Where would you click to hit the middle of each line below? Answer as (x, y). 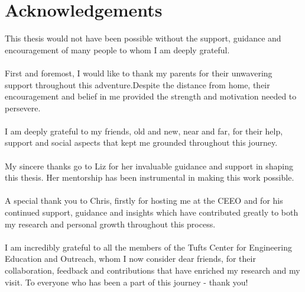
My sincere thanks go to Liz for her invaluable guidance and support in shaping (149, 166)
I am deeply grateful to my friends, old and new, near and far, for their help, (144, 131)
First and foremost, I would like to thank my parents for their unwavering (139, 73)
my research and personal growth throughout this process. (110, 224)
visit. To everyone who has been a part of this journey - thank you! (126, 282)
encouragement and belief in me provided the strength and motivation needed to (151, 96)
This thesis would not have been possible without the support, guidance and (143, 38)
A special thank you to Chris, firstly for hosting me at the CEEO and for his (144, 200)
